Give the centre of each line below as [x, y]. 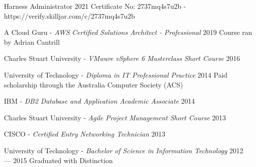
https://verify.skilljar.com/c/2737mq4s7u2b [69, 15]
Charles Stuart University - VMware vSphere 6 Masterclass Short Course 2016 [122, 58]
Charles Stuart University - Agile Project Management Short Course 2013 [115, 117]
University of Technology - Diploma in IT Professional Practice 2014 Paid [116, 74]
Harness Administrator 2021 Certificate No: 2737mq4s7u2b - [95, 6]
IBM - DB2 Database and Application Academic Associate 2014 [99, 101]
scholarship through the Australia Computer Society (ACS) [94, 84]
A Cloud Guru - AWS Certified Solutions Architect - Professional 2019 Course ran [128, 32]
